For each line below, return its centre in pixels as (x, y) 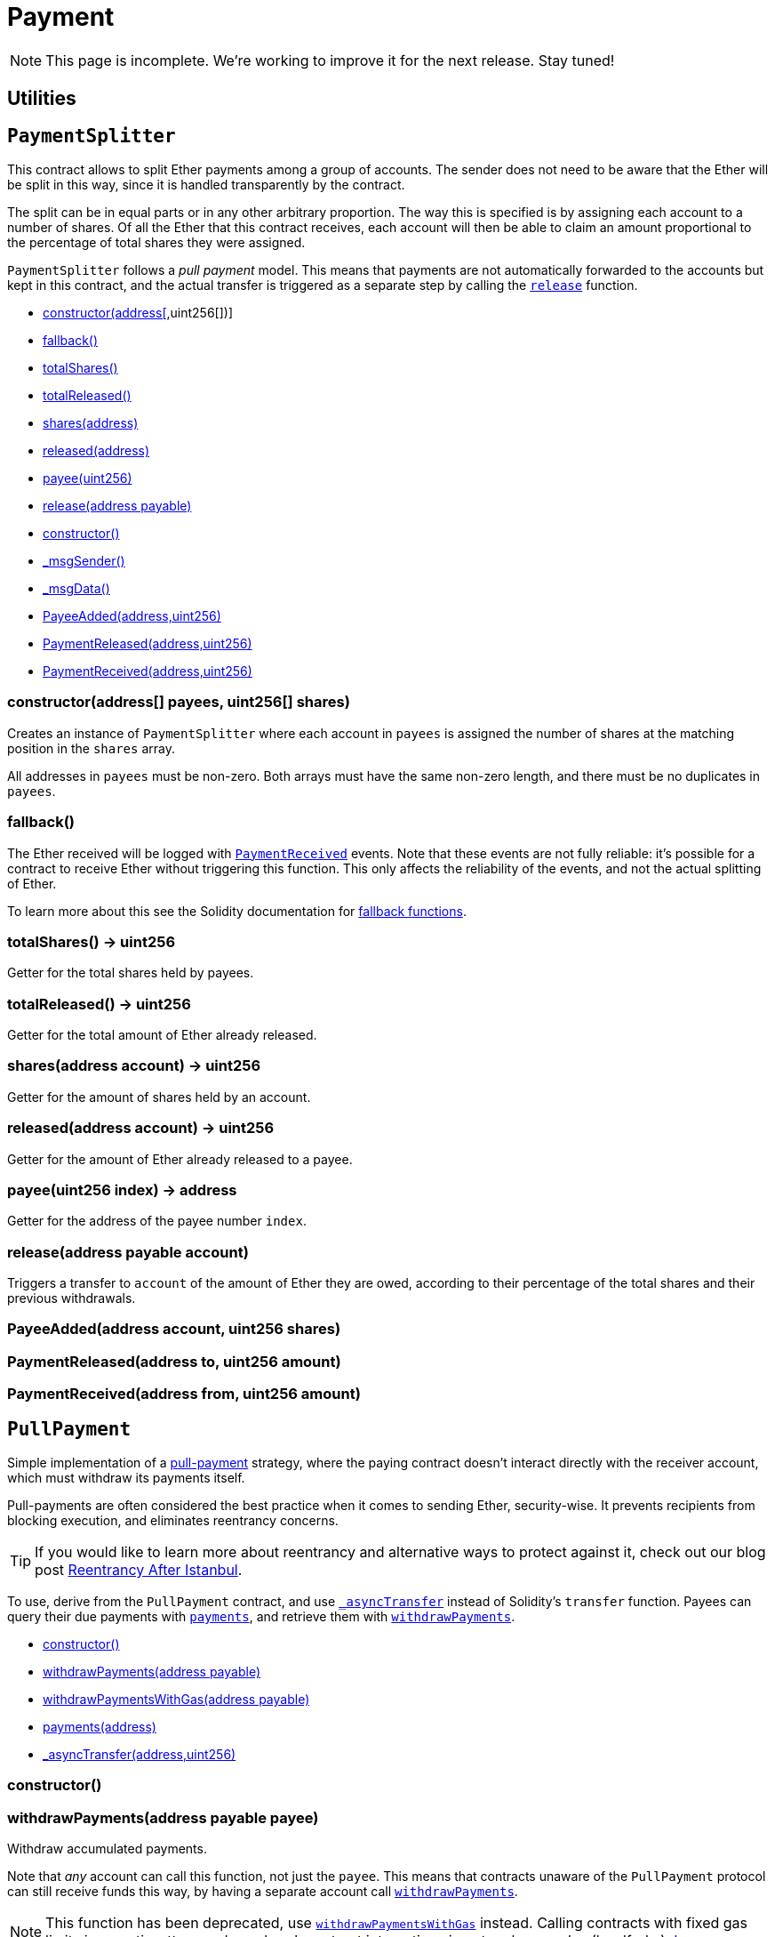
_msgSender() (84, 561)
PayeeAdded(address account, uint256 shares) (174, 1329)
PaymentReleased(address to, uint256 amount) (174, 1361)
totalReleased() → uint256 (99, 1004)
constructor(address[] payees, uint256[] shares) (179, 702)
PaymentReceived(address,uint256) (148, 671)
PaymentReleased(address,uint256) (148, 644)
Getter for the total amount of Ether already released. (162, 1035)
